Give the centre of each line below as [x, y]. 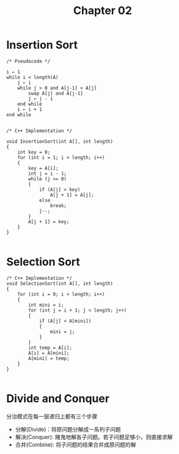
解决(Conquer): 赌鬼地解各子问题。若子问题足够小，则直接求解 [94, 437]
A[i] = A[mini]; [49, 353]
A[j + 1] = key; [49, 222]
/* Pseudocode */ [28, 61]
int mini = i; [46, 305]
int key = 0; [34, 152]
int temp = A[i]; [50, 348]
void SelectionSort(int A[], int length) [60, 284]
